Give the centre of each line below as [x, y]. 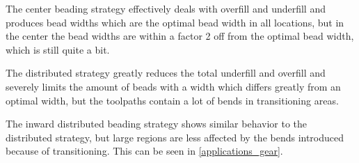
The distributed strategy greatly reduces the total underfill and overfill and [166, 73]
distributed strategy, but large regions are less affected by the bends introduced [175, 137]
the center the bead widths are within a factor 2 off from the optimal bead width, [180, 36]
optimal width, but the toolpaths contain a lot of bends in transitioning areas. [172, 100]
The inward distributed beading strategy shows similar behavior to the [157, 124]
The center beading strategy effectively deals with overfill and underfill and [166, 8]
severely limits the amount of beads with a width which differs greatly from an [173, 86]
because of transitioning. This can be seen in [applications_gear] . [144, 151]
